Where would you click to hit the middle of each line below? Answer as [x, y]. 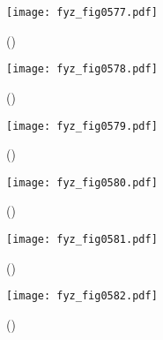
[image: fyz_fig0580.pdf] [82, 182]
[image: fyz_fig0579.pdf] [82, 126]
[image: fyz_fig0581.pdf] [82, 239]
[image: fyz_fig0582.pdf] [82, 296]
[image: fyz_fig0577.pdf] [82, 12]
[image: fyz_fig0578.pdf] [82, 69]
